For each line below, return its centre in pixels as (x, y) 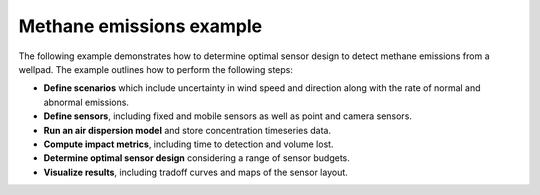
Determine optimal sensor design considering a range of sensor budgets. (196, 158)
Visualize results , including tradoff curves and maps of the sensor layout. (196, 172)
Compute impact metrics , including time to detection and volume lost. (188, 144)
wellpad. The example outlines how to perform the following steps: (156, 69)
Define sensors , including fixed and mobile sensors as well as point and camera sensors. (227, 116)
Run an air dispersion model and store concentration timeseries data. (187, 130)
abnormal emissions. (86, 102)
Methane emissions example (140, 26)
